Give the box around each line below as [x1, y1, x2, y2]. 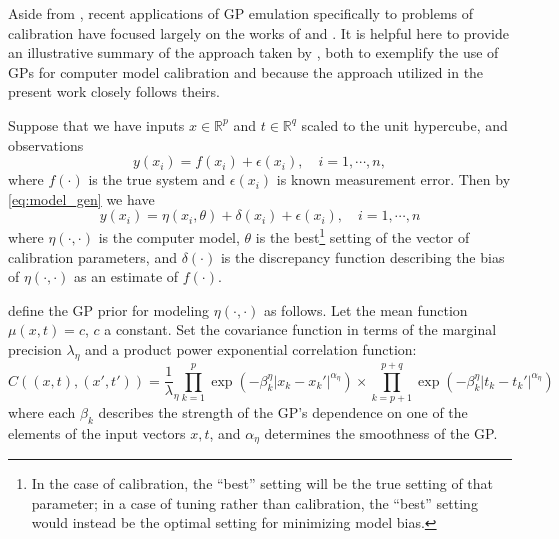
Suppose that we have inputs [8, 114, 185, 135]
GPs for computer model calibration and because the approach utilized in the [8, 61, 484, 82]
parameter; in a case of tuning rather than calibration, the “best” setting [31, 492, 478, 513]
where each [8, 401, 76, 422]
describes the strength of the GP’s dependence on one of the [98, 401, 468, 422]
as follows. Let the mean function [263, 299, 468, 320]
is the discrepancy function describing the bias [220, 246, 505, 267]
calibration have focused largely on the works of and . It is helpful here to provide [8, 22, 509, 43]
